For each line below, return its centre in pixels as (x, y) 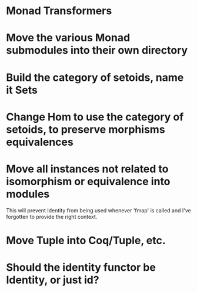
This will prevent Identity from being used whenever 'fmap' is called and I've (98, 210)
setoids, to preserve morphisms (86, 129)
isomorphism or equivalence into (88, 181)
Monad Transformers (59, 11)
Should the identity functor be (81, 268)
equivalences (40, 142)
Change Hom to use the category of (95, 117)
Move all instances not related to (87, 169)
